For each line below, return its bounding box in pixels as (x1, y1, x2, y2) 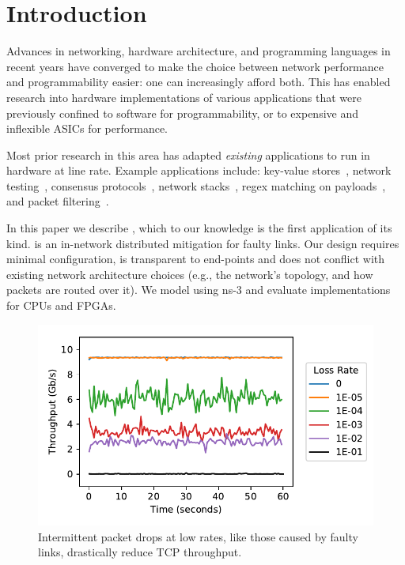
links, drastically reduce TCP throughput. (38, 544, 242, 560)
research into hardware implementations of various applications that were (6, 89, 361, 105)
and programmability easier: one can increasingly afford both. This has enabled (6, 73, 391, 90)
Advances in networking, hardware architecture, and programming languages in (6, 43, 391, 59)
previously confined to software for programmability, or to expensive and (6, 104, 359, 121)
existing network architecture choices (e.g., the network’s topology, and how (6, 266, 373, 282)
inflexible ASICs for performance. (6, 120, 168, 137)
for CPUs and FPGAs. (6, 297, 116, 314)
